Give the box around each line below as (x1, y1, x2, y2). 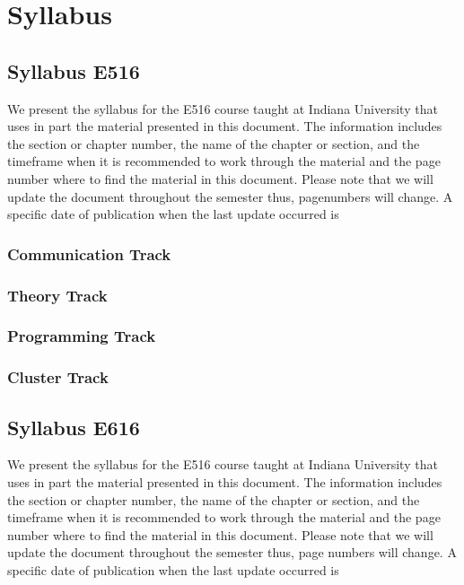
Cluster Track (7, 366, 109, 389)
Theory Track (7, 284, 108, 306)
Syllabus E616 (7, 413, 140, 441)
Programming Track (7, 325, 156, 347)
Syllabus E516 (7, 57, 140, 84)
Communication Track (7, 242, 171, 265)
